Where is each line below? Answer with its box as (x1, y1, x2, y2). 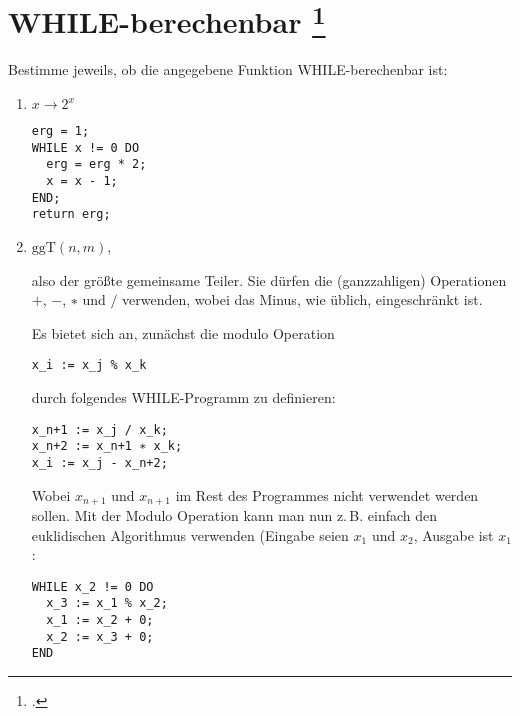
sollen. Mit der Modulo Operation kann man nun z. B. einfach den (31, 505, 438, 526)
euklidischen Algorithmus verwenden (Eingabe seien (31, 524, 349, 545)
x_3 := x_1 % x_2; (46, 596, 168, 611)
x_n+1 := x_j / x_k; (31, 422, 168, 437)
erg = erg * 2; (46, 157, 147, 172)
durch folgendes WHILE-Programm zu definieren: (31, 387, 336, 408)
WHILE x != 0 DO (31, 140, 140, 155)
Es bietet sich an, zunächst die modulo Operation (31, 322, 335, 343)
